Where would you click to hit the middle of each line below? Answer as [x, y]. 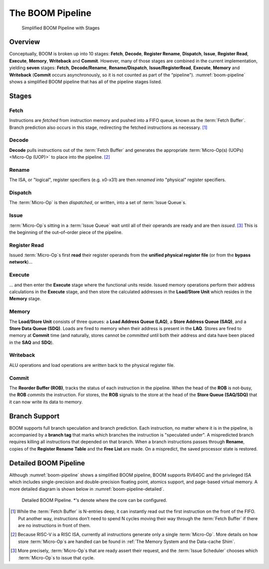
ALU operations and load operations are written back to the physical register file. [92, 365]
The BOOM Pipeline [50, 13]
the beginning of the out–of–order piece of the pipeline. [66, 232]
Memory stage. [25, 299]
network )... [21, 262]
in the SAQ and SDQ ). [32, 342]
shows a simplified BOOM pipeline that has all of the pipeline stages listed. [85, 82]
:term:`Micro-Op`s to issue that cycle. [56, 558]
